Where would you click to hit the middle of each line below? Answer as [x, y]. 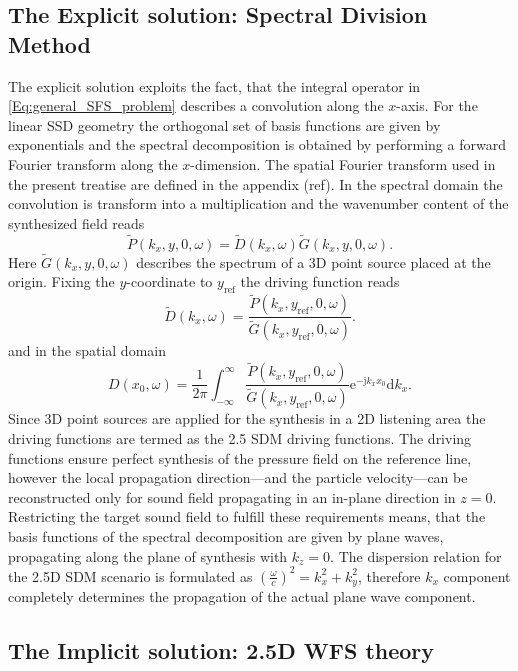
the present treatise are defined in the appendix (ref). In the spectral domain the [255, 183]
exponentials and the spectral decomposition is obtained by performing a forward [257, 144]
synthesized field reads [76, 222]
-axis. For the [437, 105]
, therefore [389, 575]
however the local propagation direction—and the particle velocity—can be [238, 477]
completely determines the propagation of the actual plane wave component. [242, 596]
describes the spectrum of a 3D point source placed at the [313, 261]
